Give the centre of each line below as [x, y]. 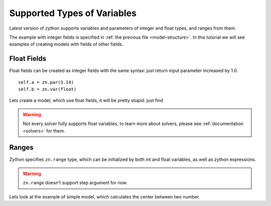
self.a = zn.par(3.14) [46, 82]
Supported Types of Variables [73, 13]
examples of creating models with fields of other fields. [66, 44]
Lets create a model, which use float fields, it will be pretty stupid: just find [86, 100]
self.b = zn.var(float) [47, 89]
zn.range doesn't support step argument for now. [75, 183]
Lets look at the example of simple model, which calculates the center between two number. [105, 196]
